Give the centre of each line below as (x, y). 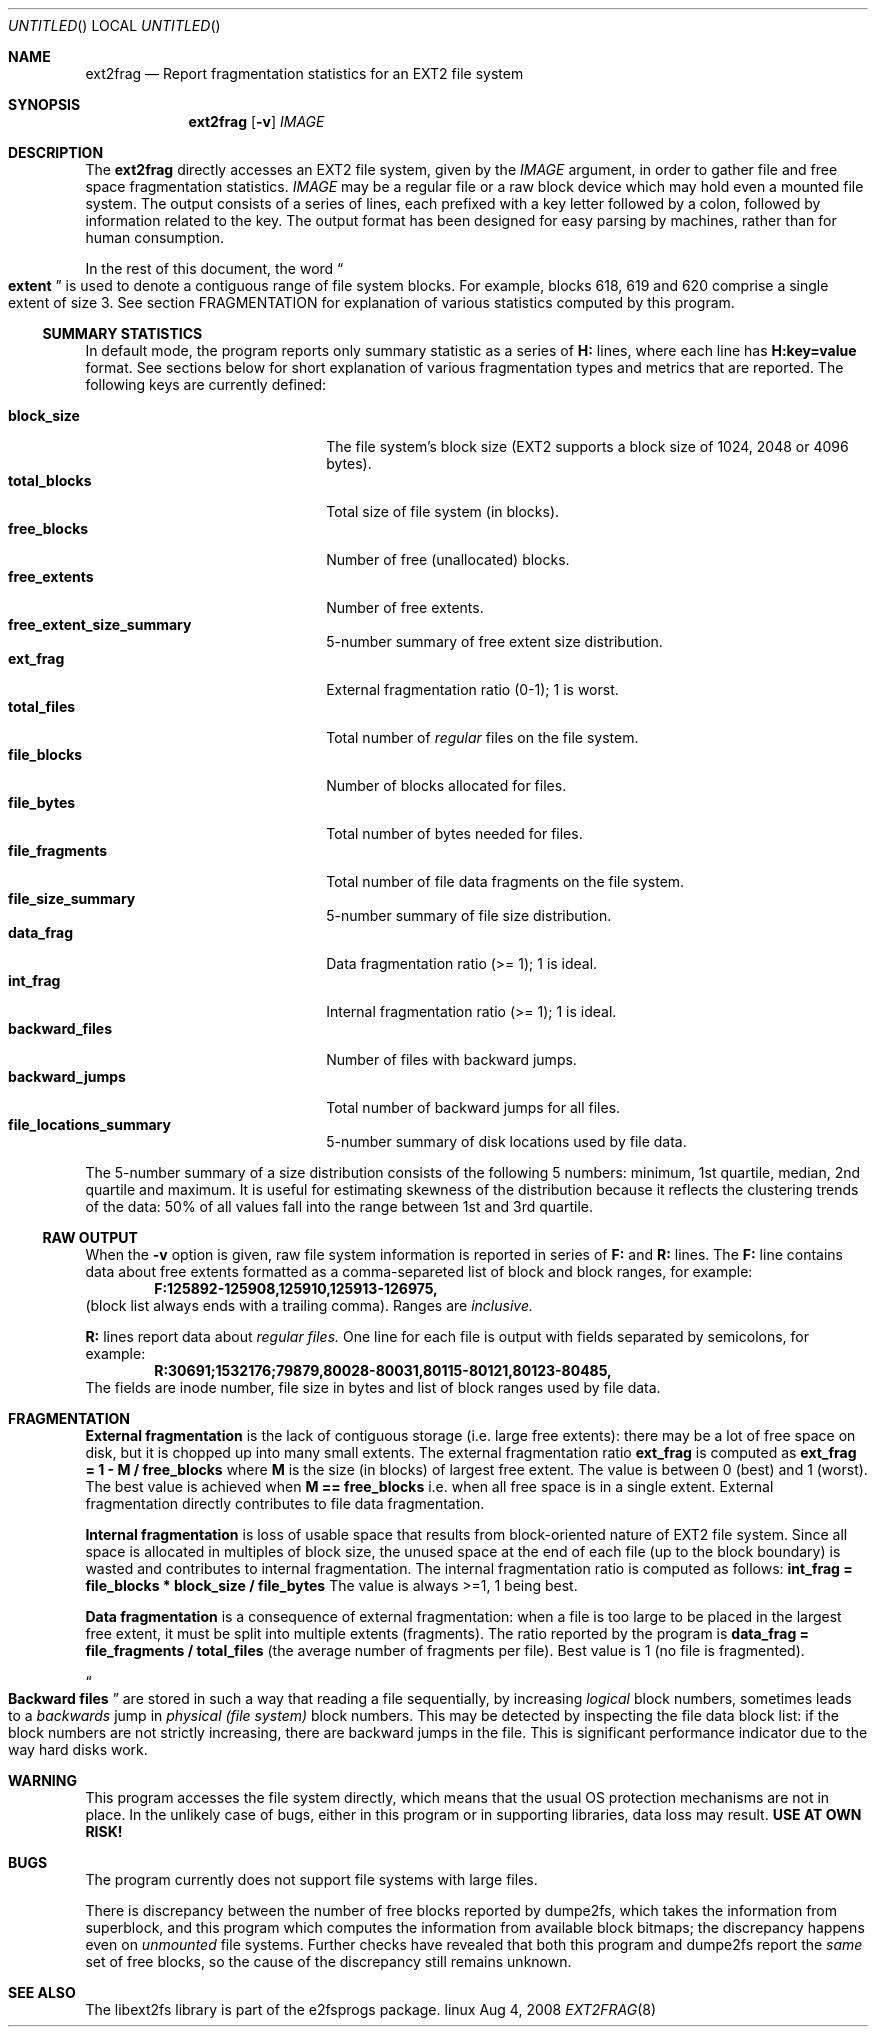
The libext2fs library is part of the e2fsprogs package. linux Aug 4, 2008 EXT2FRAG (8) (370, 2009)
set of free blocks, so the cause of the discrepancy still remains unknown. (328, 1961)
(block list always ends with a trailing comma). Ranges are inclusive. (309, 1305)
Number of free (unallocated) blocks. (448, 559)
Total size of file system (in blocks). (443, 511)
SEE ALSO (42, 1992)
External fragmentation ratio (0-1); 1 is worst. (472, 689)
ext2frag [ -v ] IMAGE (256, 121)
